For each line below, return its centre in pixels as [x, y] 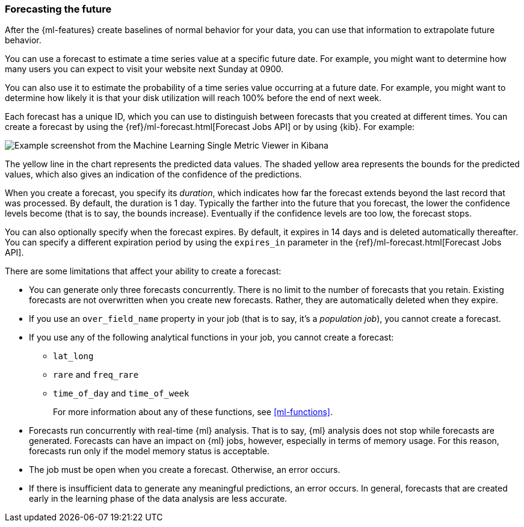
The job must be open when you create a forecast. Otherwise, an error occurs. [185, 470]
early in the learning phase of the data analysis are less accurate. [158, 499]
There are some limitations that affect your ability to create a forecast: [143, 271]
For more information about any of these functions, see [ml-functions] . [193, 412]
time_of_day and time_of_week [121, 393]
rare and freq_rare [96, 375]
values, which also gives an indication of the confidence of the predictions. [153, 174]
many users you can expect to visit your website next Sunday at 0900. [144, 69]
